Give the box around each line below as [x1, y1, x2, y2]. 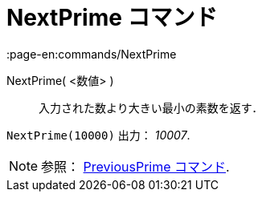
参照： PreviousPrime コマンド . [41, 158, 230, 175]
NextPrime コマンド [6, 4, 218, 31]
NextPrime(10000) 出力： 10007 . [6, 127, 190, 142]
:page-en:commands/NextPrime [6, 46, 177, 61]
